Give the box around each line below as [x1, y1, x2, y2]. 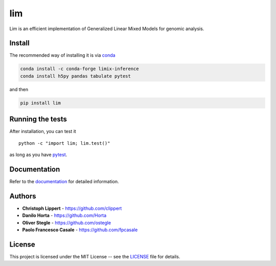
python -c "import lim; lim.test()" [18, 140, 110, 146]
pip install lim [20, 100, 61, 106]
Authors [9, 192, 36, 201]
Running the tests [9, 115, 67, 124]
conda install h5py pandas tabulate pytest [20, 73, 131, 79]
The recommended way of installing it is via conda [9, 52, 116, 58]
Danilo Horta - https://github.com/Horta [22, 212, 107, 218]
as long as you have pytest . [9, 151, 67, 158]
